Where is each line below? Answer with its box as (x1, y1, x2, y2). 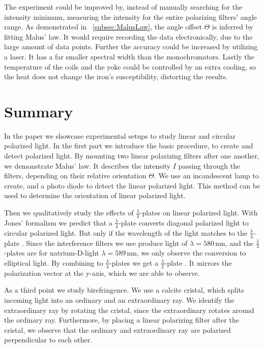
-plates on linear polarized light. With (139, 207, 258, 218)
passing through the (178, 160, 241, 171)
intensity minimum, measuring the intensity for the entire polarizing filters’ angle (4, 11, 257, 22)
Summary (4, 101, 73, 121)
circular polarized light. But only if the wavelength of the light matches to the (4, 227, 247, 238)
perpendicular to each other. (4, 334, 93, 345)
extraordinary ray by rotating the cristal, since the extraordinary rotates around (4, 304, 254, 315)
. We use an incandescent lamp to (154, 170, 259, 181)
